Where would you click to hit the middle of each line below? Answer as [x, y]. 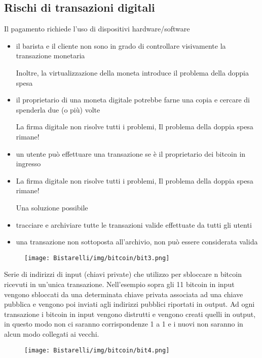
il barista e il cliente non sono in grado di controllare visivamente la [121, 45]
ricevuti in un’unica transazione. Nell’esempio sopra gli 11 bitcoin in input [119, 284]
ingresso [28, 164]
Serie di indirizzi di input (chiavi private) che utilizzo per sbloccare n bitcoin [123, 274]
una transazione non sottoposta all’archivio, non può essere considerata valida [137, 242]
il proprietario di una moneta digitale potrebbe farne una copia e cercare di [133, 100]
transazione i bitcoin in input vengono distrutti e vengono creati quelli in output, [130, 314]
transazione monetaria [50, 56]
